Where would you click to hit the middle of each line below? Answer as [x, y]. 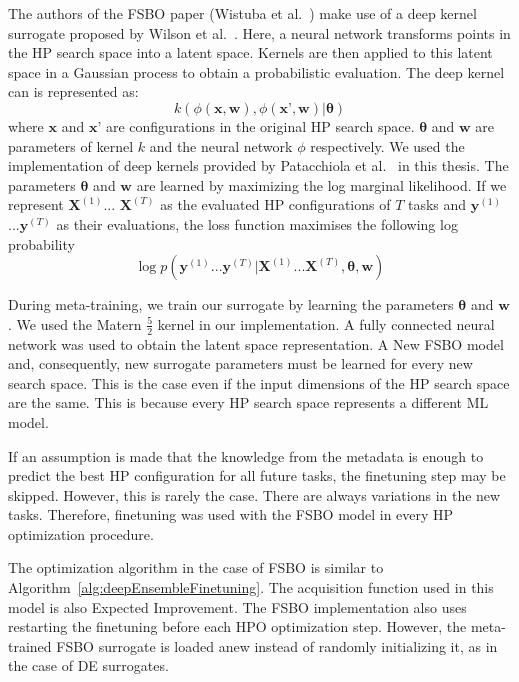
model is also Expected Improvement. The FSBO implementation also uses [237, 606]
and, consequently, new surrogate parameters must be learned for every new [240, 363]
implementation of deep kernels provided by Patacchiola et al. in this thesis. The [258, 165]
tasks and [437, 204]
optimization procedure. [81, 533]
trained [30, 645]
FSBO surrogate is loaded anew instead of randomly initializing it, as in [277, 645]
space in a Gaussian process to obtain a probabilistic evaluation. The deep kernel [256, 71]
